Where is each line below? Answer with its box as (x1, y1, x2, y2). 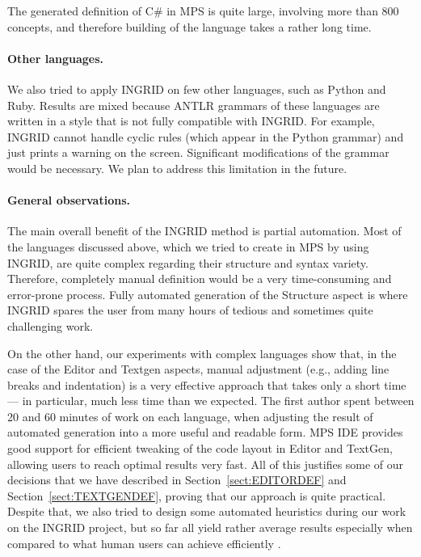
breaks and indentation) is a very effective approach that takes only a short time (7, 376, 406, 393)
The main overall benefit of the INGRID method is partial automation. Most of (7, 222, 402, 239)
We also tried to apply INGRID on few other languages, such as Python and (7, 80, 386, 97)
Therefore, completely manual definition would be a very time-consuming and (7, 270, 392, 287)
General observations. (7, 192, 130, 209)
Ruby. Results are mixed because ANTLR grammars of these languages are (7, 96, 380, 113)
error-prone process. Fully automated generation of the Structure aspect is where (7, 285, 408, 302)
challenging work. (7, 317, 94, 334)
